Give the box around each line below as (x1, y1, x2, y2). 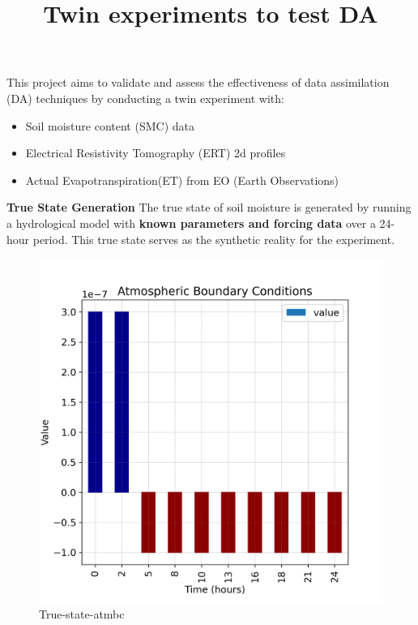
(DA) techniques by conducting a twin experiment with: (6, 89, 284, 106)
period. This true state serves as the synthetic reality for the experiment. (32, 230, 395, 247)
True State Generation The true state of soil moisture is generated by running (6, 199, 412, 216)
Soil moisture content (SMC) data (25, 117, 194, 134)
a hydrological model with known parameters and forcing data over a (6, 214, 376, 231)
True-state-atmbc (39, 605, 125, 622)
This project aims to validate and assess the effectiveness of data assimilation (6, 74, 390, 91)
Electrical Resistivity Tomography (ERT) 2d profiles (25, 144, 286, 161)
